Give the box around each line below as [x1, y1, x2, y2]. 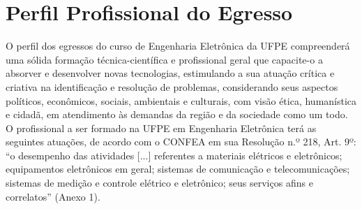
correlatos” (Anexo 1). [6, 189, 100, 203]
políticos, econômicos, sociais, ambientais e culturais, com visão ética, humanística [6, 93, 357, 108]
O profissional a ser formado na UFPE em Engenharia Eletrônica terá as [6, 120, 317, 135]
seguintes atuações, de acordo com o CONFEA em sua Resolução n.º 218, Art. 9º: [6, 134, 356, 149]
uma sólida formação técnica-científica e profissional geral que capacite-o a [6, 52, 323, 66]
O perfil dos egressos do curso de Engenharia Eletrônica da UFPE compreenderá [6, 38, 350, 53]
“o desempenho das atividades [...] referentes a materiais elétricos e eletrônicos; [6, 147, 342, 162]
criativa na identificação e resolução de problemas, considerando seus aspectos [6, 79, 338, 94]
